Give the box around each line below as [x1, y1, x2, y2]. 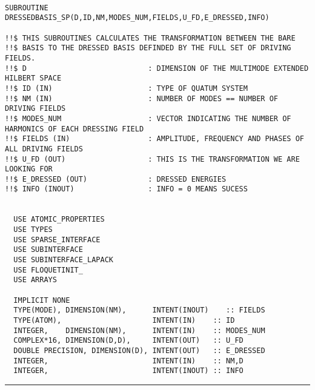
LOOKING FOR [5, 165, 53, 174]
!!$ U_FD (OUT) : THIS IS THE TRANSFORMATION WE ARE [5, 154, 300, 164]
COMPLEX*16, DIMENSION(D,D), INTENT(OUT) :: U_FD [13, 336, 244, 345]
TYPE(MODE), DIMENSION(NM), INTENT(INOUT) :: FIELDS [13, 306, 265, 315]
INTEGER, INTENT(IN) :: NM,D [13, 356, 244, 365]
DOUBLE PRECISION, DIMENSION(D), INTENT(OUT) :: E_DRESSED [13, 346, 265, 355]
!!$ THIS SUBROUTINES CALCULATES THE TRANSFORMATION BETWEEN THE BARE [5, 33, 296, 42]
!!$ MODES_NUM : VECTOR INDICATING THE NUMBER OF [5, 114, 291, 123]
